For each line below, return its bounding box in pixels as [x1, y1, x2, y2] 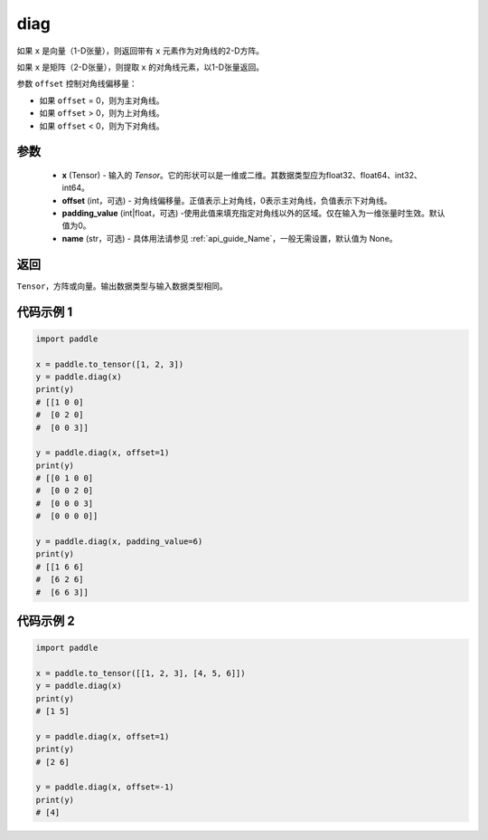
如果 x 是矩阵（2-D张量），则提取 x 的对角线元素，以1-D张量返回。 [16, 62, 264, 72]
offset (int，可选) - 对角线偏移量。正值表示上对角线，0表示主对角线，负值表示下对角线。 [61, 195, 392, 205]
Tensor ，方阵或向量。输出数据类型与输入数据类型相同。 [16, 281, 228, 291]
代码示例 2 [16, 613, 76, 628]
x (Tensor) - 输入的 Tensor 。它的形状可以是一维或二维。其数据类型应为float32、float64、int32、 [61, 169, 422, 180]
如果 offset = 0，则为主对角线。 [39, 95, 164, 106]
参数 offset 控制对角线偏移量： [16, 78, 137, 90]
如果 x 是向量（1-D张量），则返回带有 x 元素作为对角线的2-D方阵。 [16, 45, 264, 56]
